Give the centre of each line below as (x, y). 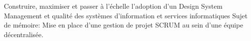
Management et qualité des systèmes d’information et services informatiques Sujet (126, 15)
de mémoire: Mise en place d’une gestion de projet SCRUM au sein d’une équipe (124, 25)
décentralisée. (24, 34)
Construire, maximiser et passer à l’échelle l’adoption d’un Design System (113, 6)
